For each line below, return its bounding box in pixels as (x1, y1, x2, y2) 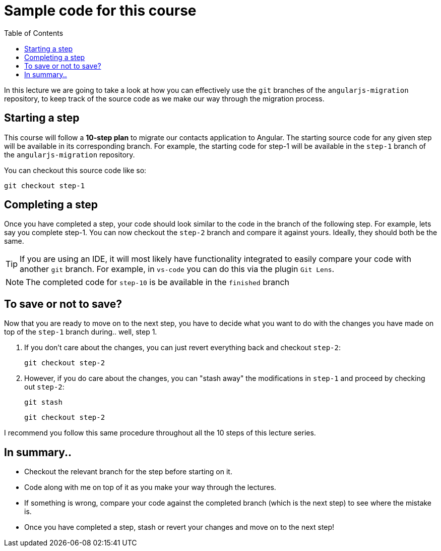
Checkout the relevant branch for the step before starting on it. (24, 467, 232, 476)
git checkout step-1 (4, 181, 85, 190)
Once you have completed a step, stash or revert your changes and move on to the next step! (24, 523, 335, 532)
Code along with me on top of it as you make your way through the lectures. (24, 483, 276, 492)
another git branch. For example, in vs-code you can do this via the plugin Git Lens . (20, 264, 335, 274)
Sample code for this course (4, 2, 197, 19)
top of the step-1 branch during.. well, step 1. (4, 327, 157, 337)
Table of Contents (4, 28, 64, 37)
